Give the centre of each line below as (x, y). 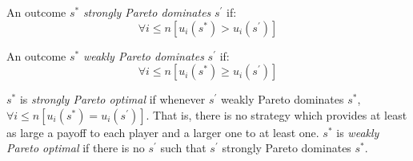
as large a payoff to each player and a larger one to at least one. (163, 132)
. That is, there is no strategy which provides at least (277, 114)
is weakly (358, 132)
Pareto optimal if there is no (76, 148)
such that (183, 148)
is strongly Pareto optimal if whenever (112, 99)
